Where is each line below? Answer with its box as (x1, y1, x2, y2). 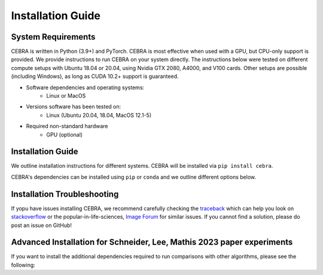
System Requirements (11, 32, 96, 42)
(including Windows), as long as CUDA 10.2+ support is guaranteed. (11, 72, 179, 80)
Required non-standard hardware (26, 123, 108, 130)
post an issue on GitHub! (11, 222, 72, 229)
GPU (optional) (46, 131, 83, 138)
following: (11, 261, 35, 268)
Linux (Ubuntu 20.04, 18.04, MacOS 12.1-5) (46, 111, 152, 119)
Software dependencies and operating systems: (26, 84, 145, 91)
